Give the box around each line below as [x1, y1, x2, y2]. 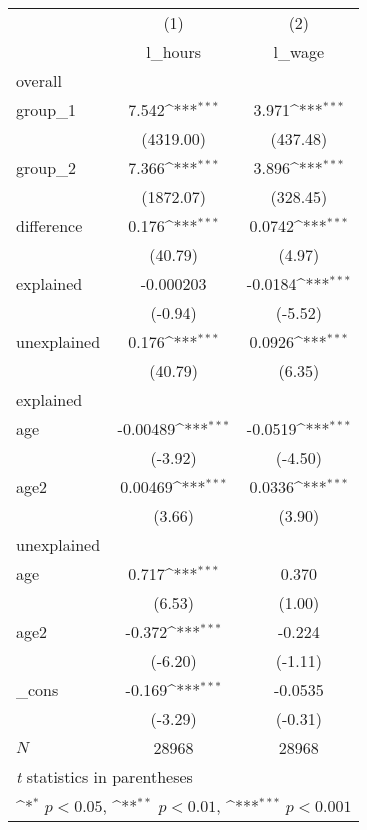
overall [16, 69, 62, 92]
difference [16, 214, 83, 237]
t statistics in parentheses [16, 765, 193, 788]
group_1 [16, 98, 77, 121]
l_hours [146, 40, 202, 63]
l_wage [273, 40, 325, 63]
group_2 [16, 156, 77, 179]
